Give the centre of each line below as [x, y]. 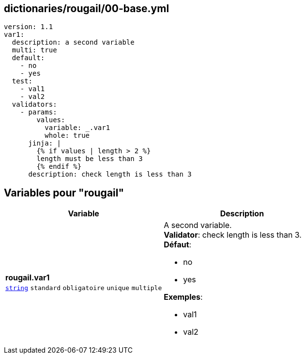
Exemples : [183, 297]
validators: [34, 105]
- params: [38, 112]
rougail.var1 [28, 278]
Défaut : [178, 245]
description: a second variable [73, 42]
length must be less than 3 [90, 159]
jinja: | [45, 143]
